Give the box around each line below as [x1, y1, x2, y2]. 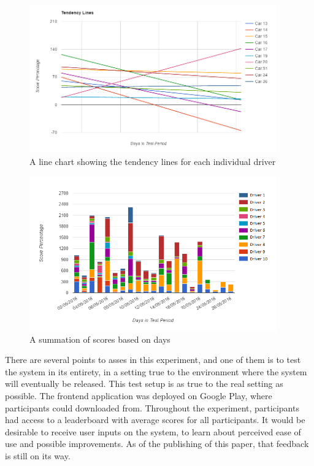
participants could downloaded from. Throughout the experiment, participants [5, 401, 299, 414]
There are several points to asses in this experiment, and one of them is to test [5, 353, 301, 366]
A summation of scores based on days [29, 332, 170, 345]
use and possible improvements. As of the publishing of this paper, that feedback [5, 437, 309, 450]
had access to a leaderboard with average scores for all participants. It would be [5, 413, 305, 426]
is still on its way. [5, 449, 71, 462]
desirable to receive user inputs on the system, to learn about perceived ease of [5, 425, 301, 438]
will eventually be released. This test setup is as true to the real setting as [5, 377, 283, 390]
